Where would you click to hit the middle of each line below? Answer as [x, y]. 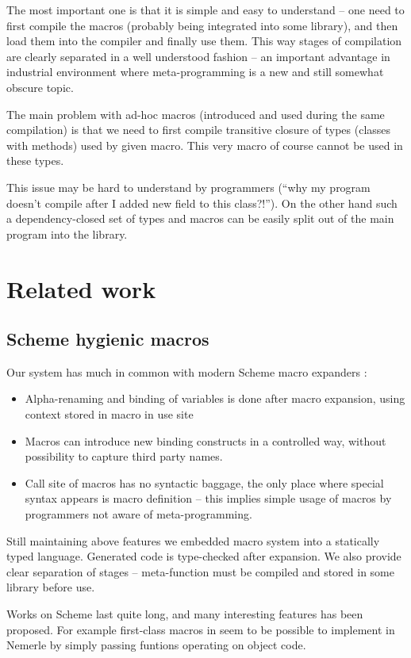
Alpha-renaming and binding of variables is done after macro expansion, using [215, 398]
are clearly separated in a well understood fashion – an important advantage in [198, 56]
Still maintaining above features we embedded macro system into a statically [193, 540]
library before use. [51, 587]
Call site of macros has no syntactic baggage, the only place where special [204, 482]
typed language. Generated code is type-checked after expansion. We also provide [204, 556]
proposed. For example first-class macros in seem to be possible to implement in [201, 629]
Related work [81, 288]
